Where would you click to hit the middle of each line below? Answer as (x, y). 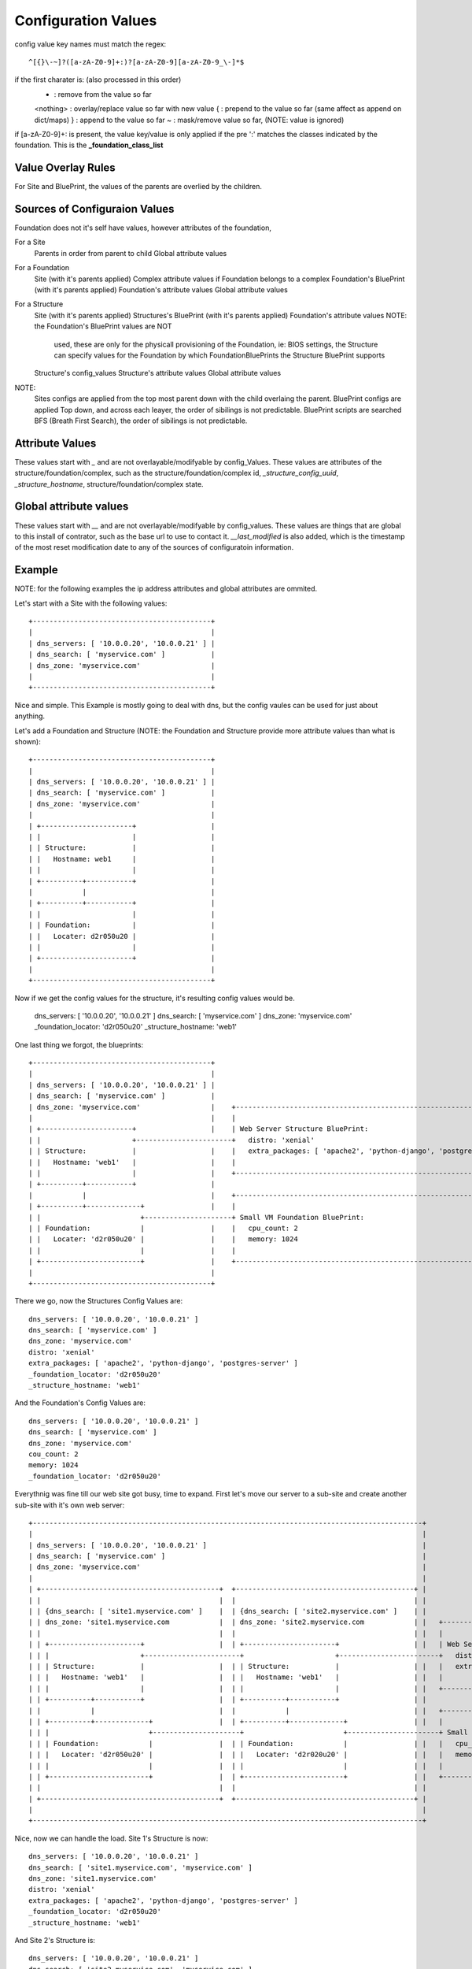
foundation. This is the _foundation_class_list (89, 145)
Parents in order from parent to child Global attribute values (131, 253)
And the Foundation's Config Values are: (80, 1403)
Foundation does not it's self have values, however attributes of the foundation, (143, 228)
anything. (30, 716)
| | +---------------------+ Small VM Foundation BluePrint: (197, 1217)
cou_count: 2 (53, 1454)
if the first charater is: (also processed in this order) (98, 80)
